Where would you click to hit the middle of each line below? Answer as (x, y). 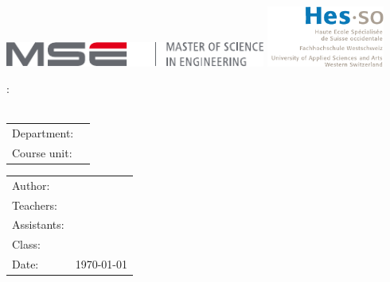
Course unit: (42, 152)
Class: (26, 244)
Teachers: (35, 205)
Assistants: (38, 224)
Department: (43, 133)
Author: (31, 185)
